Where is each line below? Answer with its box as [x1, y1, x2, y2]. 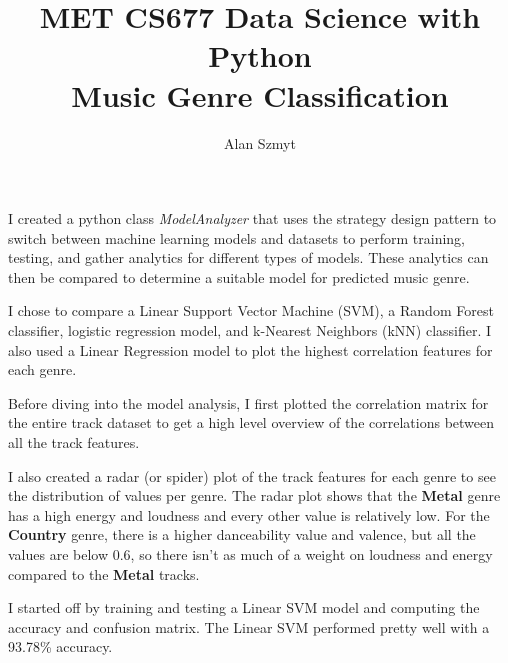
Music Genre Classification [71, 74, 449, 115]
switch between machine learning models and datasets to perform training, [8, 227, 466, 248]
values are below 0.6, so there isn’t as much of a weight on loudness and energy [8, 544, 493, 564]
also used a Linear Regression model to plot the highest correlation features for [8, 339, 493, 360]
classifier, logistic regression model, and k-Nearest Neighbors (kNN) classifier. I [8, 320, 492, 341]
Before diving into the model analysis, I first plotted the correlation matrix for [8, 392, 489, 413]
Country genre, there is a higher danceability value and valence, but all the [8, 524, 476, 545]
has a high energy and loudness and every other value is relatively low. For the [8, 504, 490, 525]
